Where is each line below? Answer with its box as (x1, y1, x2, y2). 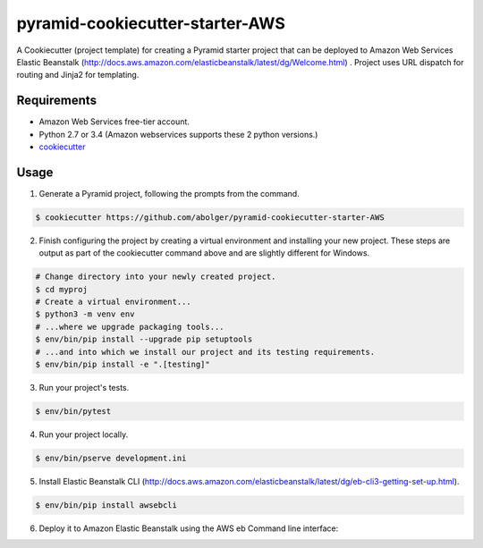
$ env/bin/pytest (35, 406, 112, 416)
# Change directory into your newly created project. (35, 272, 276, 282)
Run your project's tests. (38, 382, 130, 392)
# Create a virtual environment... (35, 297, 191, 308)
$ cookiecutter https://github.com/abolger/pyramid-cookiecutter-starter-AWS (35, 212, 385, 223)
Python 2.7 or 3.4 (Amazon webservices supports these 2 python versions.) (38, 129, 318, 139)
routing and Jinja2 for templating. (16, 70, 140, 80)
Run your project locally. (38, 429, 129, 440)
